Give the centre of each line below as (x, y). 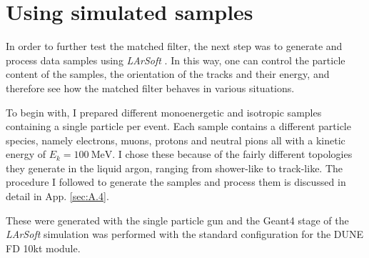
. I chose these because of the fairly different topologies (232, 154)
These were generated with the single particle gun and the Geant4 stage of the (177, 220)
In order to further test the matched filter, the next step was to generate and (174, 46)
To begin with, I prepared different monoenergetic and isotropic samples (164, 112)
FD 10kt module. (43, 248)
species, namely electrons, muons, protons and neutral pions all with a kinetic (176, 140)
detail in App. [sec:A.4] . (57, 196)
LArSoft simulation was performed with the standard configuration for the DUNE (185, 234)
